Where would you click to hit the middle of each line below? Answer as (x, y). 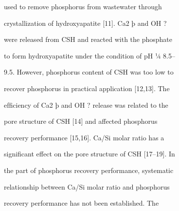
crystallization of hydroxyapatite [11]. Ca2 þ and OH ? (85, 23)
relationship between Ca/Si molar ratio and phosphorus (87, 186)
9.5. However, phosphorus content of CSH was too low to (89, 72)
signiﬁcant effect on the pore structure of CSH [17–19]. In (89, 154)
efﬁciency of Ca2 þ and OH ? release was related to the (86, 105)
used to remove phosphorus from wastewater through (83, 6)
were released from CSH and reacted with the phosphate (88, 39)
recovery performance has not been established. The (81, 203)
